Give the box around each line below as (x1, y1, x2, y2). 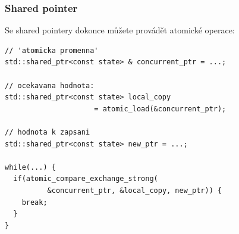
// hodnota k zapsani (5, 127, 90, 136)
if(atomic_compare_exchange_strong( (13, 174, 158, 183)
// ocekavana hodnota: (5, 81, 95, 90)
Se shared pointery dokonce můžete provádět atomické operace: (5, 24, 235, 36)
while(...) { (5, 163, 56, 171)
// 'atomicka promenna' (5, 46, 99, 55)
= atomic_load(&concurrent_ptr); (94, 104, 227, 113)
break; (21, 198, 48, 207)
